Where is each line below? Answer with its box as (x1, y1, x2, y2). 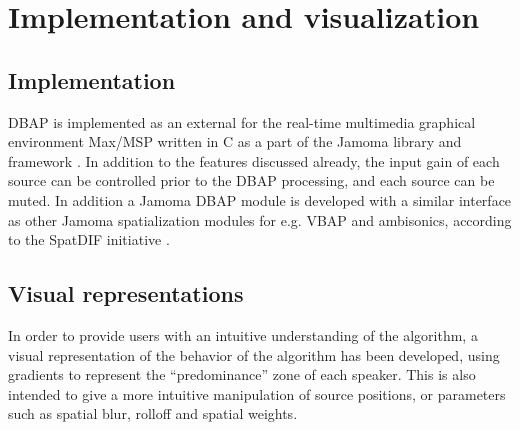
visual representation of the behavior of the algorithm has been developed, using (8, 344, 500, 365)
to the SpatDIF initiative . (8, 229, 170, 250)
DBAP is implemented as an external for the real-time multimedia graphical (8, 111, 476, 132)
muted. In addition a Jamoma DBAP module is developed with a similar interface (8, 189, 512, 210)
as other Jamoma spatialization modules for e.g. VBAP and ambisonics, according (8, 209, 512, 230)
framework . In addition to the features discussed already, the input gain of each (8, 150, 500, 171)
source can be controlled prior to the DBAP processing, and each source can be (8, 170, 495, 191)
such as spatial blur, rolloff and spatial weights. (8, 403, 298, 424)
